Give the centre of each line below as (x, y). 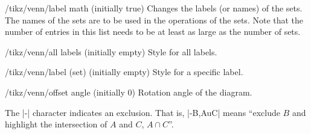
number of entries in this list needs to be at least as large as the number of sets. (153, 32)
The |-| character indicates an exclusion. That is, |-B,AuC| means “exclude (143, 112)
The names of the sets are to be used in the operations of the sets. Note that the (154, 20)
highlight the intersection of (56, 124)
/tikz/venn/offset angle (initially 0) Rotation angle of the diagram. (129, 92)
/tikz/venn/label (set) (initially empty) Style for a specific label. (124, 72)
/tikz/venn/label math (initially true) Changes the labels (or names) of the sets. (154, 8)
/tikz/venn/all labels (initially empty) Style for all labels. (111, 51)
